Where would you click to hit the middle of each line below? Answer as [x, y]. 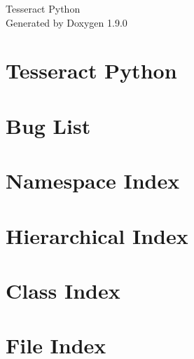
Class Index [63, 290]
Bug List [48, 125]
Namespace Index [93, 181]
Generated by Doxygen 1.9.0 [67, 22]
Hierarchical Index [97, 235]
